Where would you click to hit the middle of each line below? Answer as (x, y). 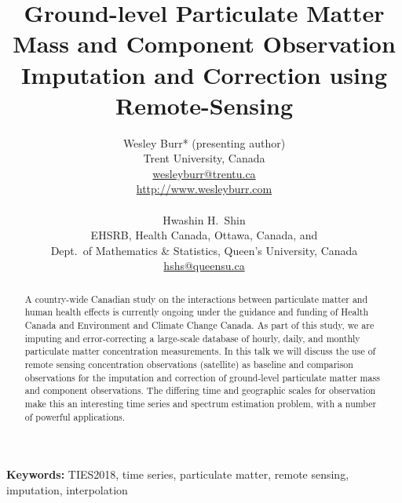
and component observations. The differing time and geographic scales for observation (200, 390)
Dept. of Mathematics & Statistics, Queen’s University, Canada (204, 250)
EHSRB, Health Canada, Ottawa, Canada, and (204, 235)
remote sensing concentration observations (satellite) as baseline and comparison (189, 364)
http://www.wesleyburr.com (204, 189)
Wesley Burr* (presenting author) (204, 142)
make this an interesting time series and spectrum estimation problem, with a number (201, 404)
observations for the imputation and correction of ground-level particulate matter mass (202, 377)
